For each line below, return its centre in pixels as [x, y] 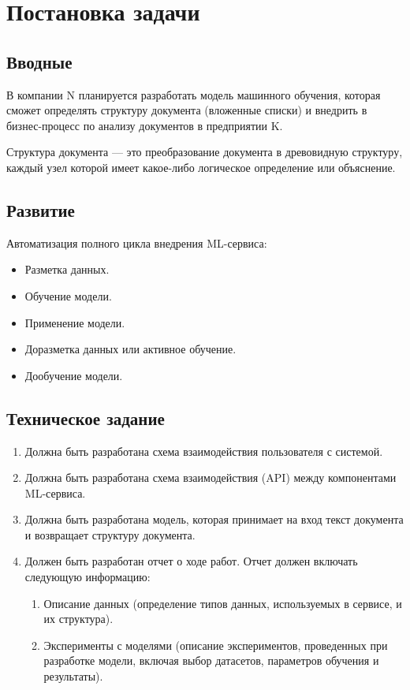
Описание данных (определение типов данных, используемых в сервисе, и [223, 603]
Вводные [39, 61]
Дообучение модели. [74, 375]
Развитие [41, 209]
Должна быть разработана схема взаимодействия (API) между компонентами [211, 477]
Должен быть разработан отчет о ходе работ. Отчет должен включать [191, 561]
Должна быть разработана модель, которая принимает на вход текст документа [214, 519]
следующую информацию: [88, 577]
